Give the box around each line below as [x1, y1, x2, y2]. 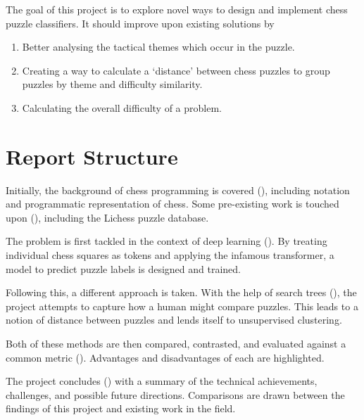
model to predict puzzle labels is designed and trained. [6, 261, 241, 276]
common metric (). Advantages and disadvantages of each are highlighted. [6, 350, 325, 364]
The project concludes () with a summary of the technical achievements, [6, 374, 318, 388]
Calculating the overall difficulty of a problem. [22, 100, 222, 115]
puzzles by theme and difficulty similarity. [22, 77, 203, 91]
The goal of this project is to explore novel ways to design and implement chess [6, 2, 348, 16]
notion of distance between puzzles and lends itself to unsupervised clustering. [6, 312, 342, 327]
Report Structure [6, 141, 178, 170]
